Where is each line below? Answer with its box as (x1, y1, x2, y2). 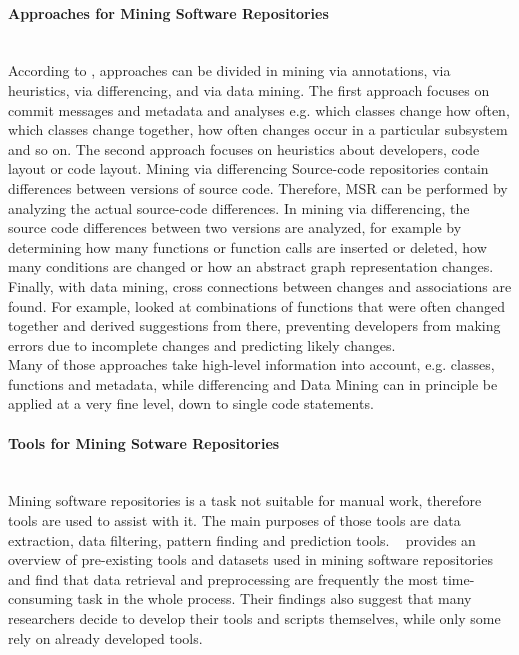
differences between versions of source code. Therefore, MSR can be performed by (8, 177, 508, 198)
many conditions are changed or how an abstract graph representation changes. (8, 256, 494, 277)
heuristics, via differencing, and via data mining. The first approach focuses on (8, 79, 490, 100)
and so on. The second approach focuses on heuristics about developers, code (8, 138, 480, 159)
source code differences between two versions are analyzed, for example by (8, 217, 462, 238)
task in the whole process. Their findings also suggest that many (77, 588, 472, 609)
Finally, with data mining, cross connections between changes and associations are (8, 275, 512, 296)
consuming (8, 588, 73, 609)
